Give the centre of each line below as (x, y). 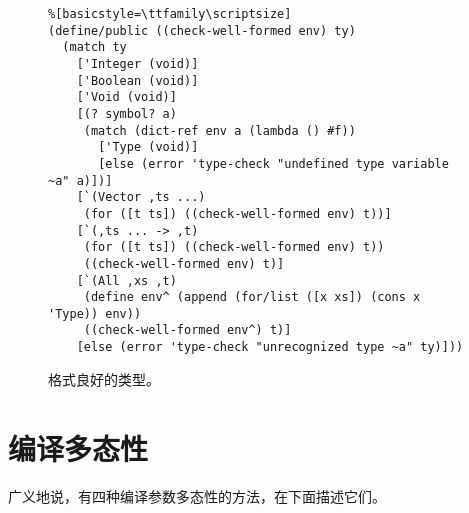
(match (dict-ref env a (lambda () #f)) (219, 130)
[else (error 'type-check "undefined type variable (273, 163)
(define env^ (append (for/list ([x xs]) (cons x (252, 297)
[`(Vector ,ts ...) (141, 197)
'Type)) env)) (95, 313)
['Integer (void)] (137, 63)
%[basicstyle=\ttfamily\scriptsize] (170, 14)
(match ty (94, 47)
